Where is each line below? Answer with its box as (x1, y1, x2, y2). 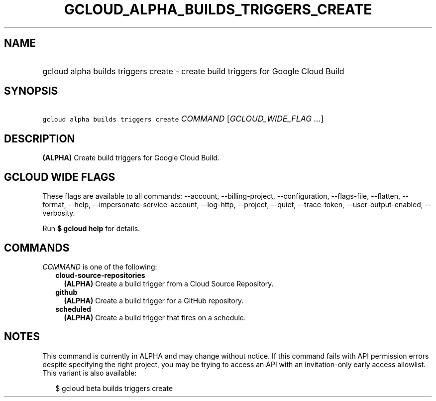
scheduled (55, 304, 91, 313)
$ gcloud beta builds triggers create (55, 384, 173, 393)
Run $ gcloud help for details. (42, 224, 140, 233)
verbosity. (42, 209, 75, 218)
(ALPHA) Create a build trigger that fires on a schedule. (64, 313, 246, 322)
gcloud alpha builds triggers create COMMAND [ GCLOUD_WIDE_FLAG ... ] (42, 114, 324, 124)
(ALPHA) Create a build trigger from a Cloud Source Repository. (64, 279, 274, 288)
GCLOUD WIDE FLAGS (4, 170, 115, 183)
